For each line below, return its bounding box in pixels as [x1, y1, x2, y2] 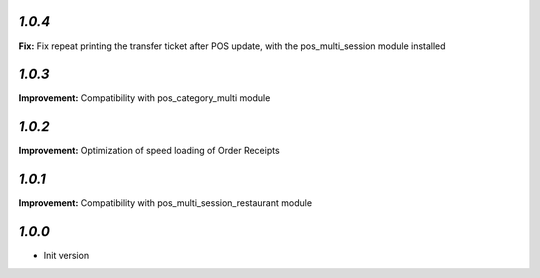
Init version [43, 250, 90, 262]
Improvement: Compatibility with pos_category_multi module [18, 92, 271, 104]
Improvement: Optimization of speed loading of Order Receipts [18, 145, 280, 157]
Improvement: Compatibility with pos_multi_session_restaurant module [18, 197, 313, 209]
